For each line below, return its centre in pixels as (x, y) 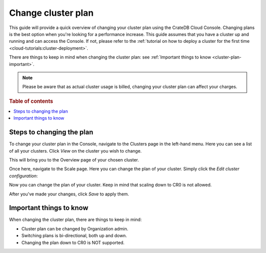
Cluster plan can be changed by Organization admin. (75, 228)
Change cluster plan (51, 13)
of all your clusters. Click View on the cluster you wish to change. (75, 151)
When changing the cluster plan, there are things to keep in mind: (76, 220)
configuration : (23, 176)
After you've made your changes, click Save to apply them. (69, 194)
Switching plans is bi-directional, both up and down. (74, 236)
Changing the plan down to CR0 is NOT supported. (73, 242)
